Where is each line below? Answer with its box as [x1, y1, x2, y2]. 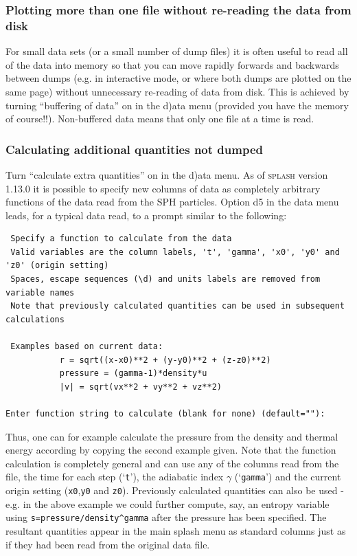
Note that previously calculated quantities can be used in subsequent [10, 301, 345, 311]
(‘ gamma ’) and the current [234, 469, 341, 484]
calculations [5, 314, 65, 324]
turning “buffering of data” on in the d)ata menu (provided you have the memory [5, 98, 349, 112]
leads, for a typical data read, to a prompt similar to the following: [5, 208, 287, 222]
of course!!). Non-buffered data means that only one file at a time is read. [5, 111, 314, 126]
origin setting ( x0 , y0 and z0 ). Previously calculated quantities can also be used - [5, 483, 344, 498]
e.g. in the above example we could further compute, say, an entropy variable [5, 496, 330, 511]
